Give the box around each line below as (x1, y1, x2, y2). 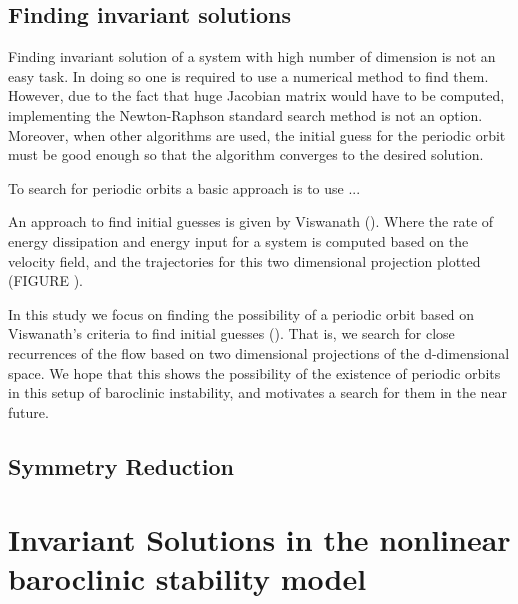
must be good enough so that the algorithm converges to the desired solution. (8, 144, 484, 165)
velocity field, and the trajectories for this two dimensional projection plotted (8, 250, 481, 271)
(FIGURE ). (8, 270, 83, 291)
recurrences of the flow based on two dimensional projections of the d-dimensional (8, 342, 510, 363)
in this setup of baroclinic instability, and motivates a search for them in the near (8, 382, 508, 403)
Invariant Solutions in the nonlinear (8, 519, 511, 560)
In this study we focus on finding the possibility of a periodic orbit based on (8, 303, 475, 324)
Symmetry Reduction (8, 450, 234, 481)
